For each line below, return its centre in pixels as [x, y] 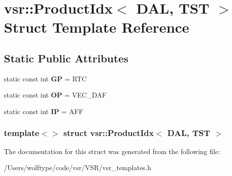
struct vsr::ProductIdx [108, 133]
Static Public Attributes [66, 58]
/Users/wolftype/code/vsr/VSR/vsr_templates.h [78, 167]
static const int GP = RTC [45, 78]
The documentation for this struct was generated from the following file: [112, 151]
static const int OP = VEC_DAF [55, 95]
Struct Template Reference [97, 27]
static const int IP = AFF [44, 111]
